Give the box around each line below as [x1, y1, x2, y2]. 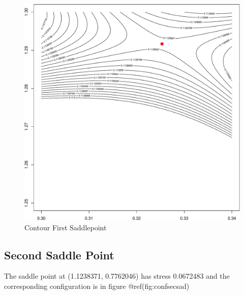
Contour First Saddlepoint [24, 222, 107, 232]
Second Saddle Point [4, 247, 114, 262]
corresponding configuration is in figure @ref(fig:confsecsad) [4, 280, 190, 291]
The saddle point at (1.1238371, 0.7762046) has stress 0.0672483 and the [4, 271, 230, 281]
